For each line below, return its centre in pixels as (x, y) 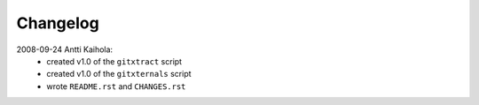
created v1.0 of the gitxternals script (119, 74)
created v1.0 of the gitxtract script (114, 61)
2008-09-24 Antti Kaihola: (65, 49)
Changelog (58, 23)
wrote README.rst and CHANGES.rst (116, 86)
